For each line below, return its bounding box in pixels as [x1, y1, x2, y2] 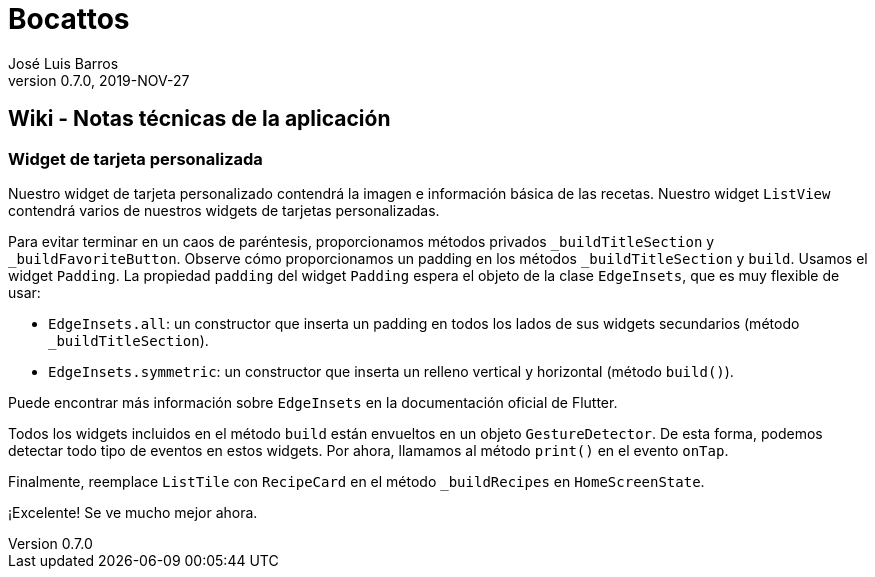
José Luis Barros [8, 54, 119, 72]
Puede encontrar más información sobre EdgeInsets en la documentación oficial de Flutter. [8, 393, 618, 411]
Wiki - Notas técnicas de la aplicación [8, 106, 391, 132]
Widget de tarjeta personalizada [8, 148, 263, 169]
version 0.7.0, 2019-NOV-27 [8, 71, 190, 89]
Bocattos [8, 2, 130, 36]
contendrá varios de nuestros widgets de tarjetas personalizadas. [8, 201, 440, 219]
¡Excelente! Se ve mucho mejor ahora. [8, 503, 258, 521]
